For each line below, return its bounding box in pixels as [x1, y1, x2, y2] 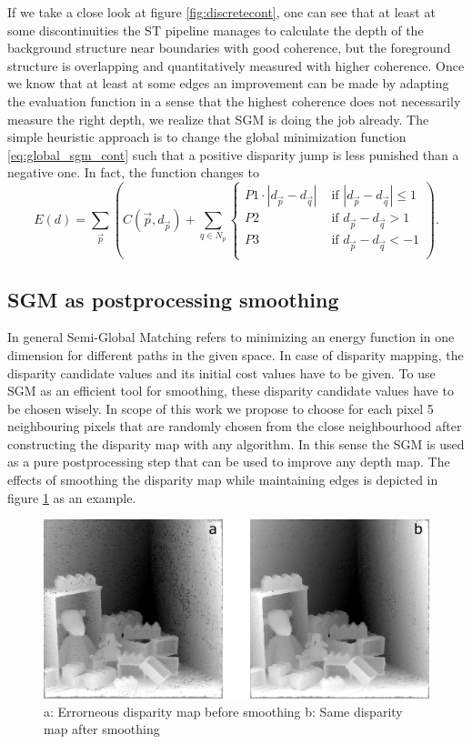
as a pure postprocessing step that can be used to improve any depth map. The [7, 452, 450, 471]
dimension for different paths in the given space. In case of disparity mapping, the [7, 345, 464, 364]
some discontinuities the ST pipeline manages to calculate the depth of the [7, 20, 424, 39]
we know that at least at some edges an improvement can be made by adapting [7, 74, 449, 93]
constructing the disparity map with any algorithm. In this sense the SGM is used [7, 434, 465, 453]
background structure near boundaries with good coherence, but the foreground [7, 38, 451, 57]
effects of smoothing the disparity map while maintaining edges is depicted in [7, 470, 438, 489]
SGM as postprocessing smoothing [7, 285, 339, 313]
